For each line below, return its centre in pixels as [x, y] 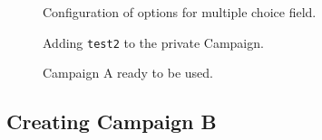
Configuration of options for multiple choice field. [180, 12]
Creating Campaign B [112, 121]
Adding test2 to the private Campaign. [153, 42]
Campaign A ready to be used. [128, 73]
